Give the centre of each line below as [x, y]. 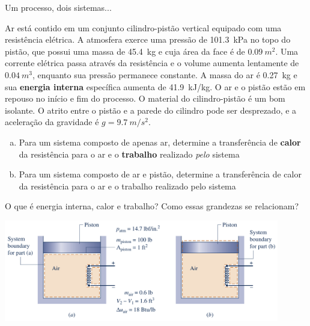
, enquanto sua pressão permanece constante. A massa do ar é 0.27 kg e [165, 74]
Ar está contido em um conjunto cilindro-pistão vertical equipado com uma [143, 27]
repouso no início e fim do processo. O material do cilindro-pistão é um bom [145, 98]
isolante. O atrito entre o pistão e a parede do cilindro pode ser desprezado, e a [151, 110]
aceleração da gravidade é [52, 122]
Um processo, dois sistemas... [58, 7]
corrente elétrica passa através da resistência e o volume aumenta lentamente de [152, 63]
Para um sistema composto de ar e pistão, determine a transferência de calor [160, 174]
